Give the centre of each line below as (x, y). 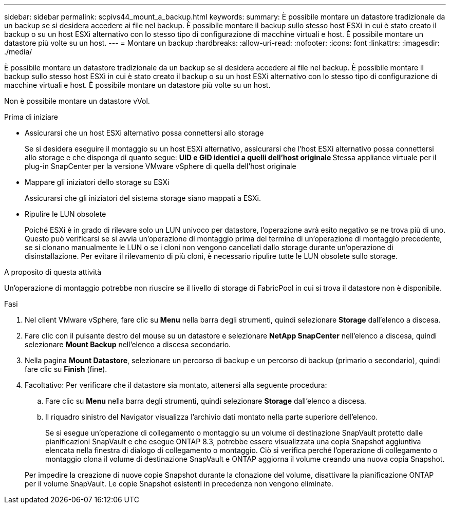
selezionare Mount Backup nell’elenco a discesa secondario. (128, 344)
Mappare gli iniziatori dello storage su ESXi (97, 182)
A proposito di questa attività (53, 272)
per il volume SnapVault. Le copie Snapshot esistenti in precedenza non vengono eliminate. (179, 484)
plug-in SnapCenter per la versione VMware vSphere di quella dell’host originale (161, 166)
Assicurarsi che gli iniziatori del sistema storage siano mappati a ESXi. (143, 198)
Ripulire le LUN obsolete (65, 214)
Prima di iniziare (31, 117)
